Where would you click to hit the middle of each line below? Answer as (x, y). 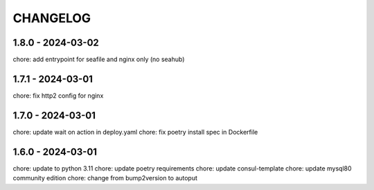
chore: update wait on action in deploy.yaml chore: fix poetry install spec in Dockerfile (135, 132)
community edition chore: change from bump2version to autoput (105, 178)
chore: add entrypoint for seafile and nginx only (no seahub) (99, 60)
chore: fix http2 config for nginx (58, 95)
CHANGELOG (52, 18)
